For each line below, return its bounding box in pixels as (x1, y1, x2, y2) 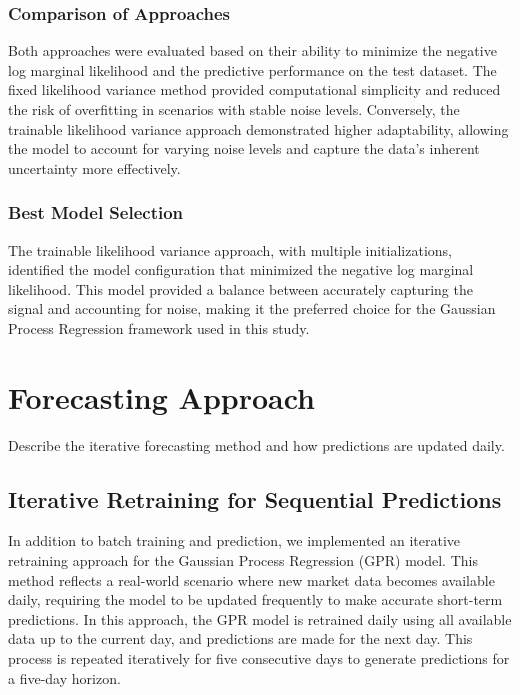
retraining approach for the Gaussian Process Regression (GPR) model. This (8, 550, 478, 571)
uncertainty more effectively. (8, 157, 181, 178)
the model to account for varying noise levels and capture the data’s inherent (8, 138, 480, 159)
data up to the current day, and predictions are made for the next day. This (8, 628, 473, 649)
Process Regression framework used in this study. (8, 317, 310, 338)
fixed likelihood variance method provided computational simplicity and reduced (8, 79, 501, 100)
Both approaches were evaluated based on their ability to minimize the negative (8, 40, 497, 61)
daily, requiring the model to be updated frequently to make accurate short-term (8, 589, 503, 610)
